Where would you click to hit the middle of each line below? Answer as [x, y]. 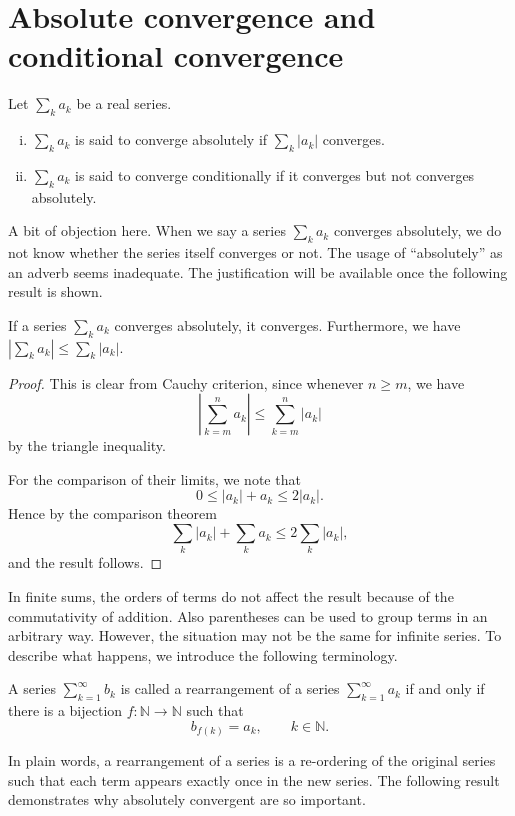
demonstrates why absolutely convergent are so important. [187, 799]
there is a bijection [65, 710]
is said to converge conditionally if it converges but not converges [275, 174]
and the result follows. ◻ [85, 562]
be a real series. [124, 103]
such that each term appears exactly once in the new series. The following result [254, 779]
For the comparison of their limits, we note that [154, 478]
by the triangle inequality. [87, 445]
